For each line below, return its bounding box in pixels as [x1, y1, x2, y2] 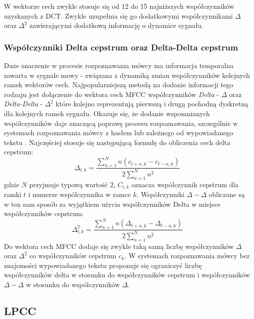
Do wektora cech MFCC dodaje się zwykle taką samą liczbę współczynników [4, 241, 234, 251]
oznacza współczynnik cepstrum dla [131, 179, 239, 189]
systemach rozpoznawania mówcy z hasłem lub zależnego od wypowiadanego [4, 127, 233, 138]
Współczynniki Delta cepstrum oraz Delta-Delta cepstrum [4, 41, 238, 53]
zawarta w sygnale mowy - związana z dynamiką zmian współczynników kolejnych [4, 70, 250, 80]
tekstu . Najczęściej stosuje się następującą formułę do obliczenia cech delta [4, 137, 231, 147]
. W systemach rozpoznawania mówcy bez [124, 250, 250, 261]
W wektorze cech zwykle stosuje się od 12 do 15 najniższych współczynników [4, 1, 234, 11]
